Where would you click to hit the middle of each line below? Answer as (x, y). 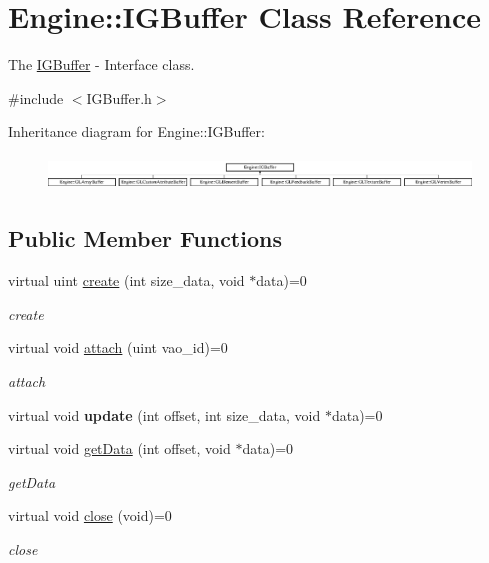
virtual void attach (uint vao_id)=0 (118, 347)
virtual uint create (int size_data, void (126, 280)
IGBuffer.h (119, 97)
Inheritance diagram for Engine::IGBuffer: (136, 131)
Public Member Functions (145, 238)
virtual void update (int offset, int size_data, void (164, 414)
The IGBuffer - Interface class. (101, 64)
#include (36, 97)
